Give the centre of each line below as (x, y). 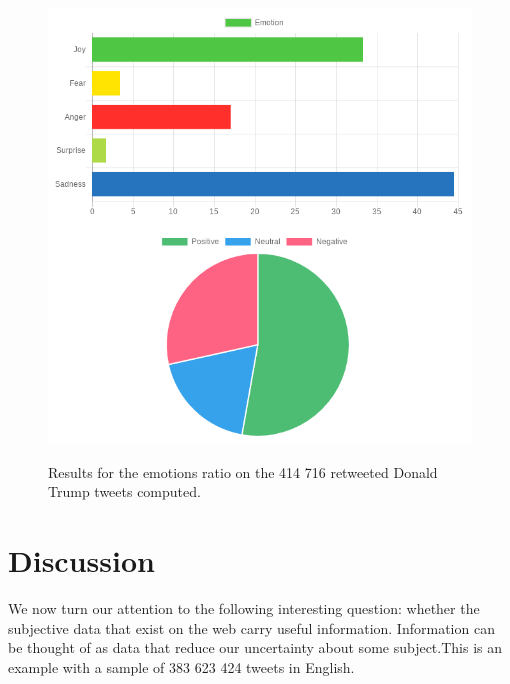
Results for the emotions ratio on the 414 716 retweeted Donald (243, 471)
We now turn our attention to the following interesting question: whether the (244, 608)
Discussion (81, 560)
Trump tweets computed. (124, 491)
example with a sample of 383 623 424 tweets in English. (181, 666)
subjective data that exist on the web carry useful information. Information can (251, 627)
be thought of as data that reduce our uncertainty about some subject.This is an (255, 647)
